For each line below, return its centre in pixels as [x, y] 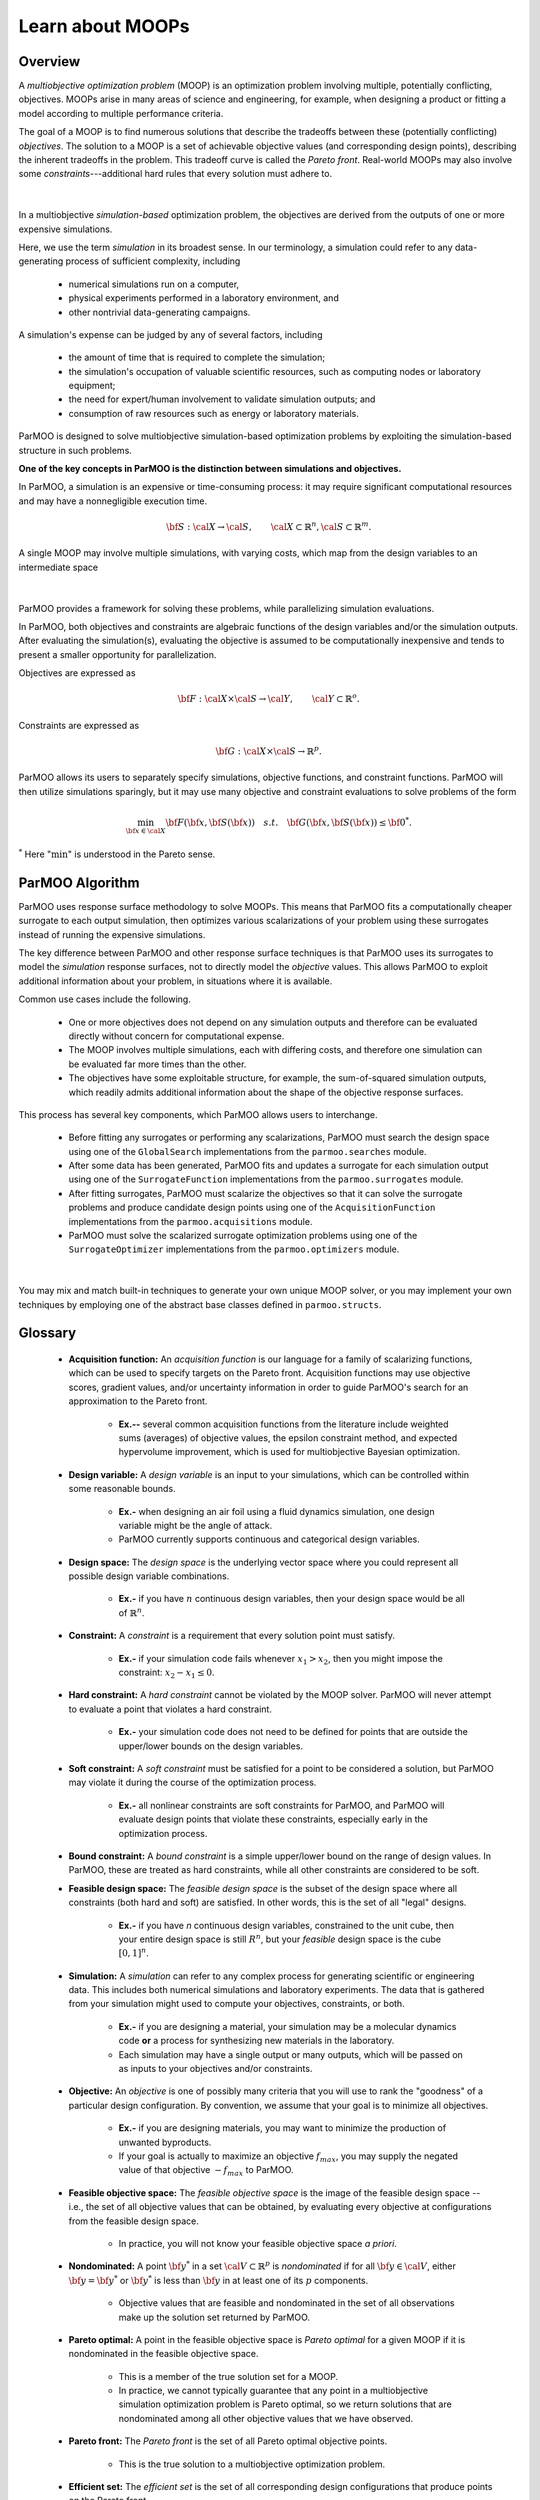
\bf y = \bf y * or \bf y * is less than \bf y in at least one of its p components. [218, 2279]
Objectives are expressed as [77, 673]
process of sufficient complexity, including [153, 261]
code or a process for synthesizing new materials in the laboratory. [256, 2041]
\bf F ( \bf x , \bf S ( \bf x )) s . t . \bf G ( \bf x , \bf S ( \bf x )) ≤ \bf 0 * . [288, 821]
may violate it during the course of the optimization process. [192, 1782]
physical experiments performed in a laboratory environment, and [203, 298]
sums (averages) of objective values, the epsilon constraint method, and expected [288, 1437]
